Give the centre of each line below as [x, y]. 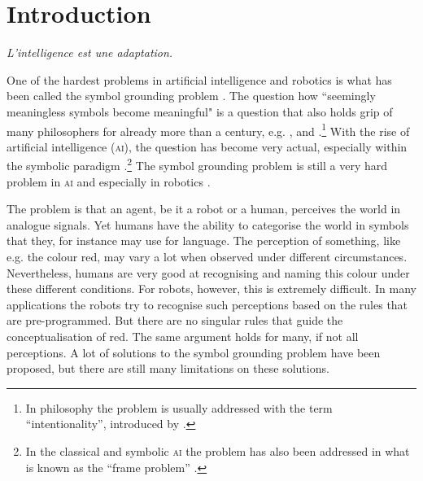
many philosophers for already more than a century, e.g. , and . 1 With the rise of [208, 129]
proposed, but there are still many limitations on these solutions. [168, 368]
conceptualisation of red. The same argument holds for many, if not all [183, 336]
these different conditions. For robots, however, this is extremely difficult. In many [211, 289]
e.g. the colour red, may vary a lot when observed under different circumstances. [207, 256]
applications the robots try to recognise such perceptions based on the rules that [207, 304]
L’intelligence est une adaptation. [90, 52]
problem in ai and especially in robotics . [109, 181]
